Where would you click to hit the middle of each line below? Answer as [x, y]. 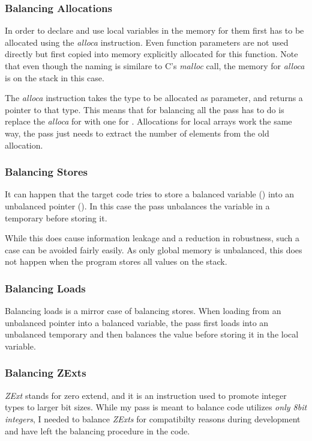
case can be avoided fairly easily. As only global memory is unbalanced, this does [154, 249]
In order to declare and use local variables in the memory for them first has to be [154, 30]
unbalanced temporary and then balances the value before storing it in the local [152, 334]
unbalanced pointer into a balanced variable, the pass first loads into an [137, 322]
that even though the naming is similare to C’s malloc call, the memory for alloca [155, 66]
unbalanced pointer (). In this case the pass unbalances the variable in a [137, 205]
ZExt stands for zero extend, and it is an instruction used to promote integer [146, 395]
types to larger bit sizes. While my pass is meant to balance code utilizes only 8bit [156, 407]
